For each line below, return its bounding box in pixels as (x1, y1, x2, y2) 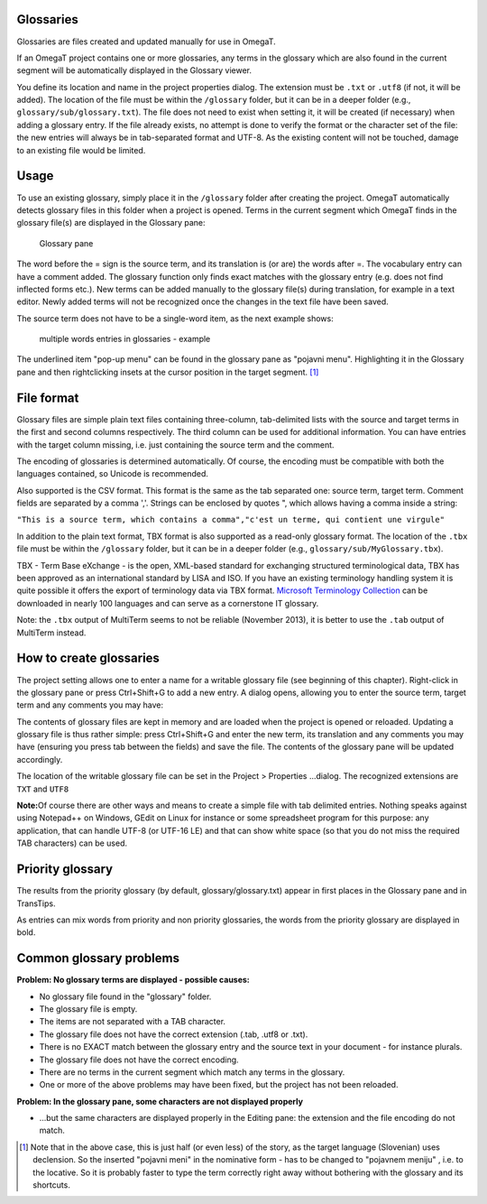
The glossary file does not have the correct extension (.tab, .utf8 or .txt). (39, 1029, 308, 1040)
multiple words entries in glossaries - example (39, 334, 211, 345)
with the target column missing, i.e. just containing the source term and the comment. (16, 439, 335, 450)
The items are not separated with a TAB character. (39, 1016, 225, 1027)
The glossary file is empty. (39, 1003, 138, 1014)
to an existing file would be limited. (16, 144, 146, 155)
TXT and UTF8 (16, 783, 69, 794)
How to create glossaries (16, 651, 160, 666)
